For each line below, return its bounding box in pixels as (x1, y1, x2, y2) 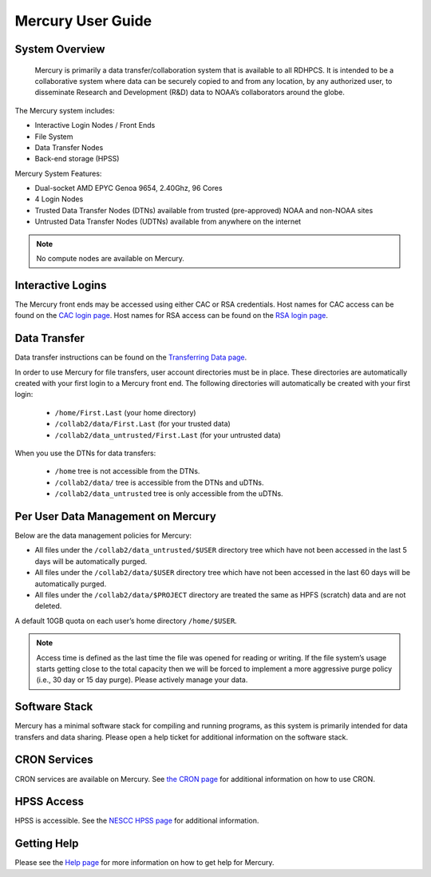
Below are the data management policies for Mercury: (14, 531, 192, 541)
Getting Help (14, 837, 79, 851)
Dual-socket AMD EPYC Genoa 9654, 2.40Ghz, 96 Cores (34, 184, 223, 193)
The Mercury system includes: (14, 105, 115, 115)
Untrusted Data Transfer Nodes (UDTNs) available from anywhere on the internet (34, 216, 302, 227)
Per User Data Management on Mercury (14, 510, 217, 523)
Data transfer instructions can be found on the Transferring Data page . (14, 352, 247, 363)
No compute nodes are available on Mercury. (36, 254, 185, 264)
